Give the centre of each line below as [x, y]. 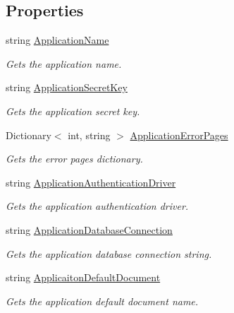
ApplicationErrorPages [179, 135]
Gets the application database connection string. [109, 253]
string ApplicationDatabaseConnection [89, 229]
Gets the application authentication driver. [97, 206]
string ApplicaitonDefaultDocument [83, 277]
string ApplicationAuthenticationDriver [91, 182]
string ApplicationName [57, 40]
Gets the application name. [64, 63]
